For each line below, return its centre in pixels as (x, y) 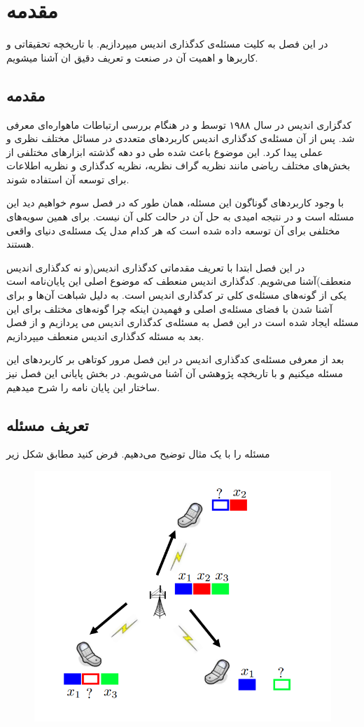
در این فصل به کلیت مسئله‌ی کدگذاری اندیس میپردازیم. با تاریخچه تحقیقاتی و (167, 44)
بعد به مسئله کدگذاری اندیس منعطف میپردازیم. (105, 336)
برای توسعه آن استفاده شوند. (68, 179)
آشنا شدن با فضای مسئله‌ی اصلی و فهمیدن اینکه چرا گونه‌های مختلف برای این (169, 308)
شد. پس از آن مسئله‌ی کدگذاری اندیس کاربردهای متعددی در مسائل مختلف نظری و (181, 138)
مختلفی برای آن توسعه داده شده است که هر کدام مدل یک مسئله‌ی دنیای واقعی (173, 230)
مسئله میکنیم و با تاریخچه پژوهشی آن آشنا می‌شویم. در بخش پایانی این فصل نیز (175, 373)
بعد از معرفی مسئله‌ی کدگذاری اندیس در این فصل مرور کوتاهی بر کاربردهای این (175, 359)
